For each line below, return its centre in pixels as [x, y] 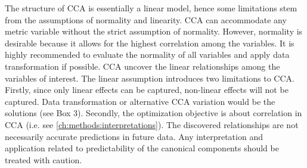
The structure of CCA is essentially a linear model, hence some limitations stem [151, 8]
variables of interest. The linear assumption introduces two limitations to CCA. [150, 78]
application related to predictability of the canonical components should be [142, 148]
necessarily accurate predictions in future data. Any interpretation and [134, 136]
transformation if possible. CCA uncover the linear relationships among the [142, 66]
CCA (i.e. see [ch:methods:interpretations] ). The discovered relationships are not [152, 124]
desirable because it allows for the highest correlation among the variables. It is [150, 43]
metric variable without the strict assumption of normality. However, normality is [154, 31]
